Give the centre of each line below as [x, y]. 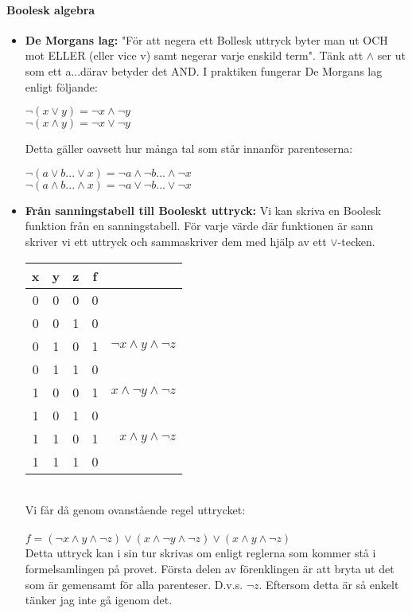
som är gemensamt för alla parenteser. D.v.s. [134, 584]
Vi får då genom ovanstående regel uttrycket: [135, 510]
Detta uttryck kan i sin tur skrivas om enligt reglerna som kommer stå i [200, 553]
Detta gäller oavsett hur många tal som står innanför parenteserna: [189, 148]
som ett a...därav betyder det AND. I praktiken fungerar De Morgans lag [204, 70]
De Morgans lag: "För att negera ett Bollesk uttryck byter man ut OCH [206, 39]
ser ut [391, 55]
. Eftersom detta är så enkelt [329, 584]
